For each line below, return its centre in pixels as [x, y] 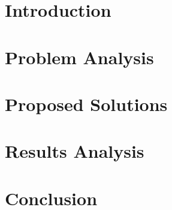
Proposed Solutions [86, 103]
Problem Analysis [79, 57]
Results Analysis [75, 151]
